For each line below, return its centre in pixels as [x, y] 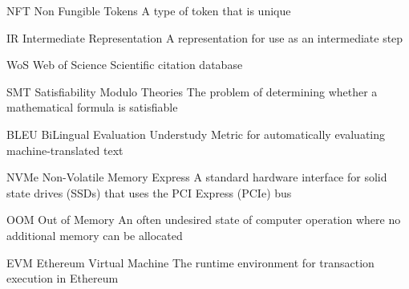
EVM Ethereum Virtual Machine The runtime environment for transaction [190, 262]
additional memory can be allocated [95, 235]
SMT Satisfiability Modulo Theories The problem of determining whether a [192, 91]
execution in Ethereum [63, 278]
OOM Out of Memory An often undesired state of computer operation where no [204, 220]
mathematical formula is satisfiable [92, 107]
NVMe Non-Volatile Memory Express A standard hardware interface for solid [197, 177]
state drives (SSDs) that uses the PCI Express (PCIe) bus [149, 192]
